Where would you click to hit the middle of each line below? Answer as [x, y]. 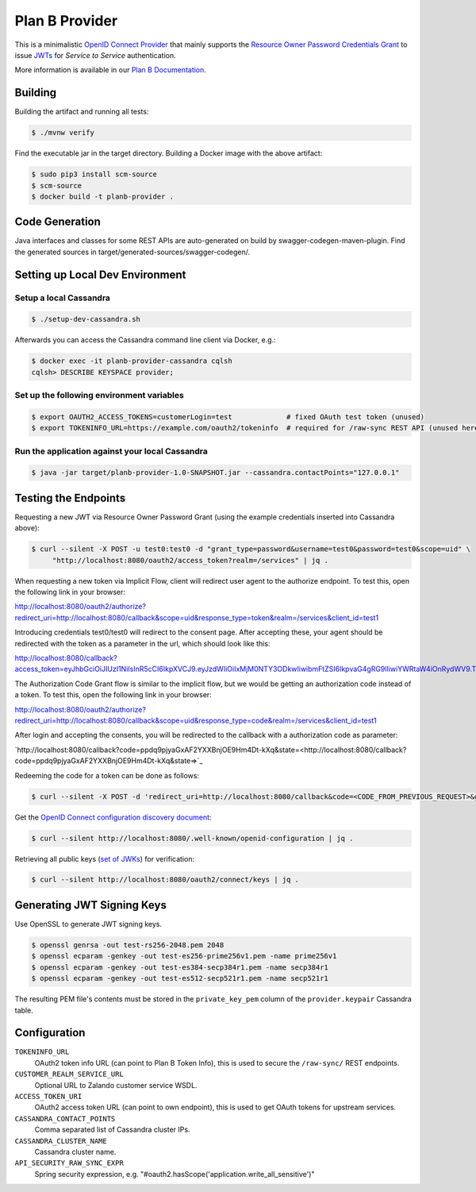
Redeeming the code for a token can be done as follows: [107, 775]
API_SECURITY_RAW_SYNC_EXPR [69, 1163]
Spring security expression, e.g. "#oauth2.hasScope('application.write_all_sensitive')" [175, 1174]
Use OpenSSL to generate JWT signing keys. [88, 924]
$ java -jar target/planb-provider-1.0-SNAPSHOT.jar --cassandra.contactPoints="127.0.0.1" [215, 473]
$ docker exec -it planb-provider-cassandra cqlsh [132, 361]
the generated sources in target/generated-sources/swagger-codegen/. [132, 252]
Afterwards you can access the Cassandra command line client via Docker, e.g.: [146, 340]
